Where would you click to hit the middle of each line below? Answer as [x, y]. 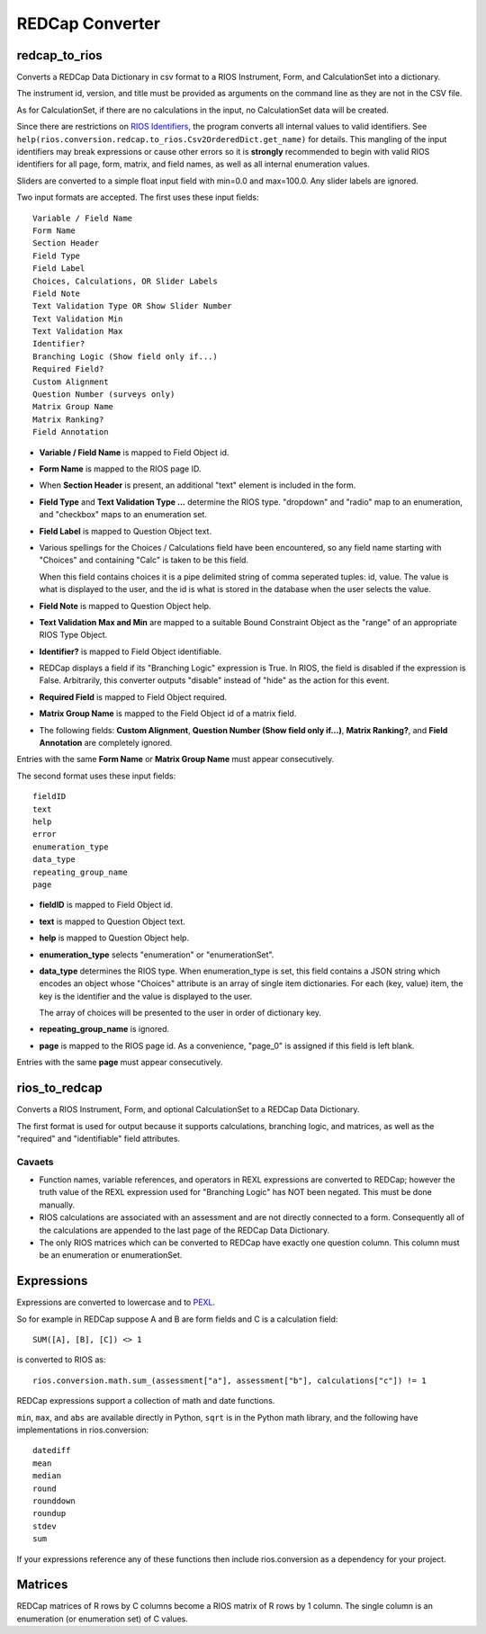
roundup [49, 1513]
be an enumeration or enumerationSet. [111, 1255]
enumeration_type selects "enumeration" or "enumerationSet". [157, 955]
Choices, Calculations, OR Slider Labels [125, 281]
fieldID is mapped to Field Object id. [106, 905]
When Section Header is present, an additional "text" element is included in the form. [198, 485]
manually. [57, 1205]
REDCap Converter [89, 23]
